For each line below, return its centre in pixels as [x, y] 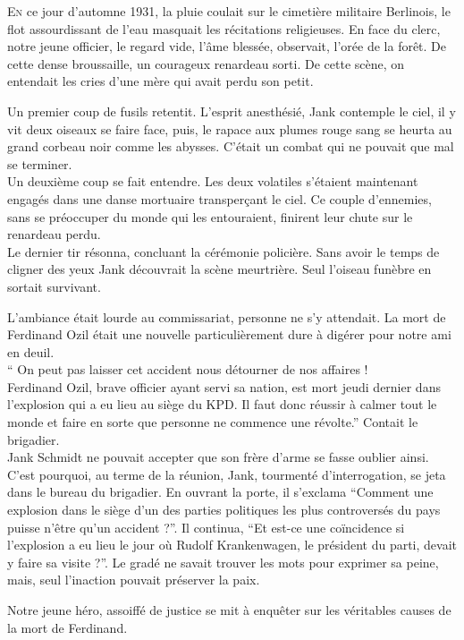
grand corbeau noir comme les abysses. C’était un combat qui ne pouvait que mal [231, 146]
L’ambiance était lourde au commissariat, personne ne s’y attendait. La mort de [227, 316]
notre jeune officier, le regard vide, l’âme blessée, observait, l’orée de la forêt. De [227, 46]
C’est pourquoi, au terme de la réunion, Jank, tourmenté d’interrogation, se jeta [227, 474]
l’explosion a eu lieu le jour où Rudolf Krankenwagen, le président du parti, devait [232, 545]
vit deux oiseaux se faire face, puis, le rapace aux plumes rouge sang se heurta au [230, 128]
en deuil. [31, 351]
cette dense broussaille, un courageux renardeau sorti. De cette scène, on [206, 63]
